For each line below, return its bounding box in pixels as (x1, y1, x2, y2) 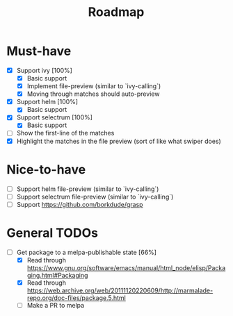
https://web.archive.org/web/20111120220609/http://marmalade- (26, 286, 214, 294)
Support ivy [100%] (16, 66, 72, 74)
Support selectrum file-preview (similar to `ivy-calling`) (16, 192, 174, 201)
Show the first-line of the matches (16, 129, 115, 138)
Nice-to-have (6, 161, 86, 177)
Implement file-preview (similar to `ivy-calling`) (26, 82, 161, 90)
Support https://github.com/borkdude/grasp (16, 200, 143, 208)
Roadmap (88, 4, 145, 20)
